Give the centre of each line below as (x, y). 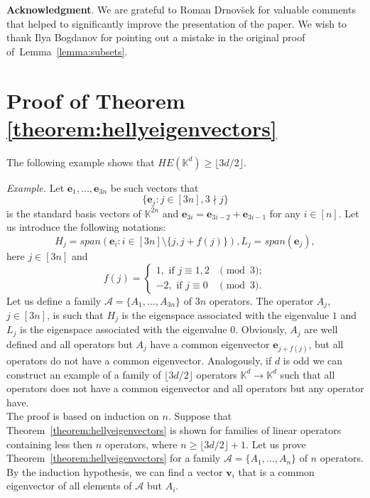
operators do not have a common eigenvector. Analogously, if (139, 361)
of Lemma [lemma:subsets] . (67, 51)
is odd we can (313, 361)
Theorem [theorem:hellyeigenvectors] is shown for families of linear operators (174, 430)
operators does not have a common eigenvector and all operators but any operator (185, 388)
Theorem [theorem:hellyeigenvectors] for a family (114, 458)
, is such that (75, 314)
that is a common (276, 471)
